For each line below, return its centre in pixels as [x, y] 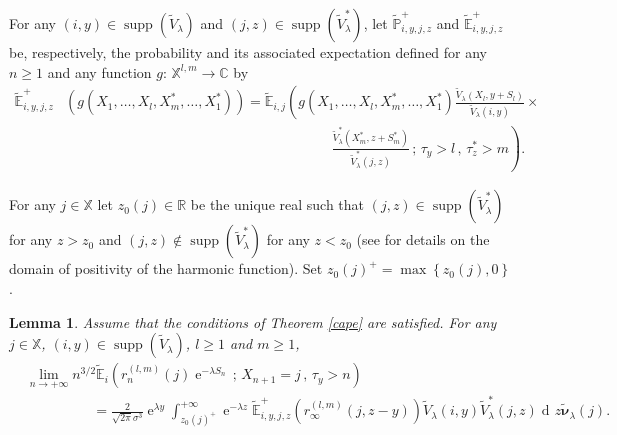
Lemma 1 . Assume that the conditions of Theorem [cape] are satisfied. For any [253, 321]
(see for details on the [423, 239]
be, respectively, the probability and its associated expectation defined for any [248, 52]
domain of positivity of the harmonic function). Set [166, 268]
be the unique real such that [277, 204]
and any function [99, 71]
